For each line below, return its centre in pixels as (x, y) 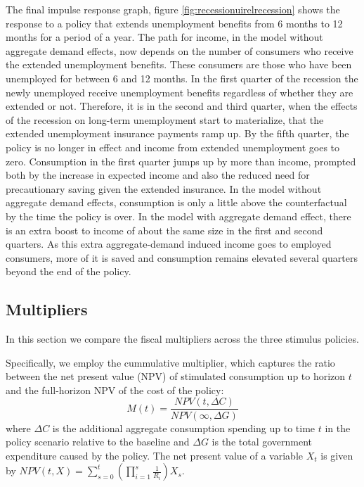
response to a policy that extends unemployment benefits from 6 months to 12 (174, 23)
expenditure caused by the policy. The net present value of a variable (154, 455)
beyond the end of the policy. (69, 271)
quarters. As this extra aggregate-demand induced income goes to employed (169, 244)
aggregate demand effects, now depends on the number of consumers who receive (180, 50)
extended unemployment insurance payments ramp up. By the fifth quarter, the (177, 133)
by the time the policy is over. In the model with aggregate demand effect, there (178, 216)
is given (337, 455)
